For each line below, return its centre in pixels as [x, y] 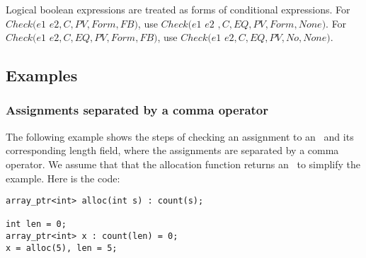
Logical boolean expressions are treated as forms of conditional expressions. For [178, 9]
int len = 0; [36, 224]
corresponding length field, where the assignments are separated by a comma [172, 150]
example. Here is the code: [63, 178]
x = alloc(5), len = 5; [62, 248]
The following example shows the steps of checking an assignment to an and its [180, 136]
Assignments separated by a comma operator [137, 110]
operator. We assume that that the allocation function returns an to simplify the [183, 164]
